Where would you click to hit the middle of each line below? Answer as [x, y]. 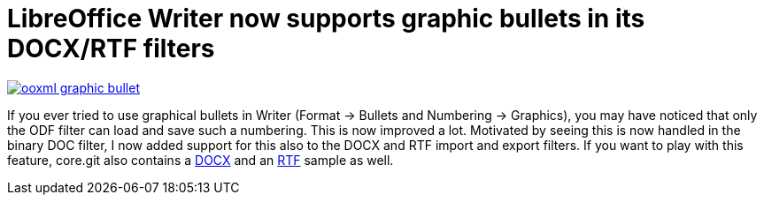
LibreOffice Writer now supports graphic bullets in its [326, 19]
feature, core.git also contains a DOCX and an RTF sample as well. [201, 160]
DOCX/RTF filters [111, 49]
